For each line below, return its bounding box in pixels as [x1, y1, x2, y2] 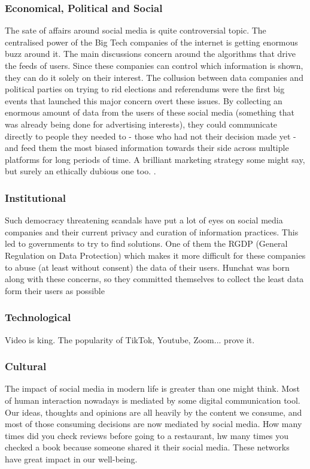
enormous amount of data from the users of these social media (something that [5, 106, 294, 119]
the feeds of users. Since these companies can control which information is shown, [5, 59, 303, 71]
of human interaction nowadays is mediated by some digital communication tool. [5, 394, 300, 406]
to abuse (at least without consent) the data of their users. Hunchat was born [5, 261, 290, 273]
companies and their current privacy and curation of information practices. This [5, 225, 299, 238]
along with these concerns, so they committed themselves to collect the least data [5, 273, 304, 285]
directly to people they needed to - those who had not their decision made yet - [5, 129, 296, 142]
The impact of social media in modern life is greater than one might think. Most [5, 382, 300, 395]
